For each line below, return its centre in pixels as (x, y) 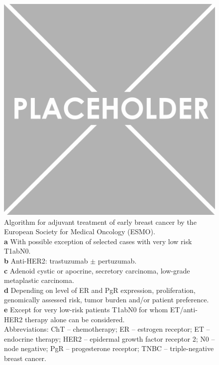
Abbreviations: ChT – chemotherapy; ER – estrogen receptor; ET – (107, 329)
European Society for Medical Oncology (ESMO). (80, 231)
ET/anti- (184, 309)
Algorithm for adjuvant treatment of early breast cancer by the (100, 222)
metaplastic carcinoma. (39, 280)
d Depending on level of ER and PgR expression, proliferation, (100, 290)
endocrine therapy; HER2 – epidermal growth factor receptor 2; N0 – (109, 338)
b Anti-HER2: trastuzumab (46, 260)
